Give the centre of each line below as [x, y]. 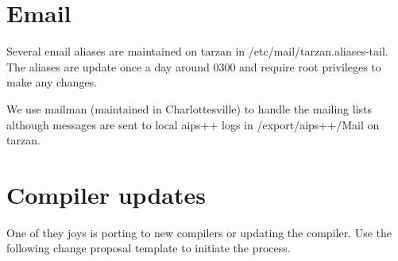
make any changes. [52, 82]
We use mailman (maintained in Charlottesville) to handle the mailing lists [189, 108]
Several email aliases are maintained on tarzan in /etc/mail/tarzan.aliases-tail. [197, 51]
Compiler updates [106, 194]
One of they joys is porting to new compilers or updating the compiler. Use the [199, 232]
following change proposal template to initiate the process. [149, 248]
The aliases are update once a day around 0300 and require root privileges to [194, 66]
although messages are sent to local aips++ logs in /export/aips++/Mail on [193, 124]
